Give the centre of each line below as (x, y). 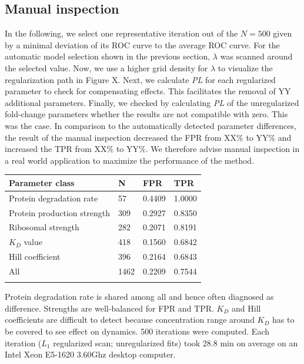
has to (283, 320)
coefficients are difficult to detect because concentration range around (130, 320)
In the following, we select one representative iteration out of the (121, 33)
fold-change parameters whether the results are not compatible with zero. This (146, 114)
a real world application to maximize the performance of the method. (130, 160)
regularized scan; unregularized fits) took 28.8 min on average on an (176, 343)
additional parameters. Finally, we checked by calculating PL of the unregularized (152, 102)
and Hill (246, 308)
